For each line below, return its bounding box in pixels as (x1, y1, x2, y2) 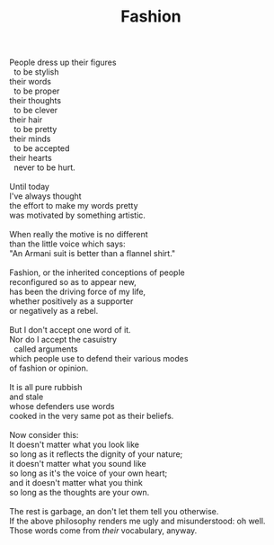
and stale (9, 391, 44, 402)
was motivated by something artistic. (9, 210, 146, 221)
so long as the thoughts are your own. (9, 487, 150, 498)
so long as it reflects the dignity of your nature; (9, 449, 183, 460)
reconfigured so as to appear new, (9, 277, 137, 288)
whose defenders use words (9, 401, 115, 412)
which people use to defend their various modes (9, 353, 189, 364)
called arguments (13, 344, 78, 354)
